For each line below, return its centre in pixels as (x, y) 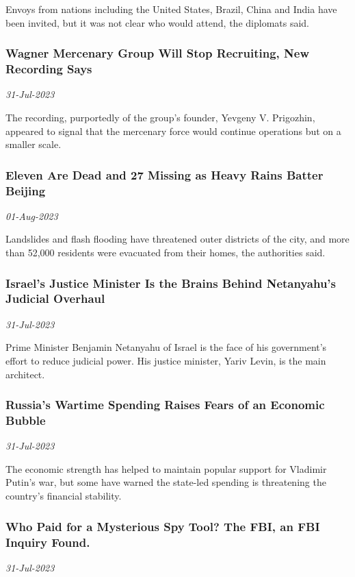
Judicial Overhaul (55, 298)
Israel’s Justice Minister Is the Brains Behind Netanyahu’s (171, 283)
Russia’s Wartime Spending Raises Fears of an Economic (165, 405)
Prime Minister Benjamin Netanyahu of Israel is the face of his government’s (166, 347)
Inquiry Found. (48, 542)
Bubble (26, 420)
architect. (25, 374)
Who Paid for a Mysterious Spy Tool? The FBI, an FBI (163, 526)
